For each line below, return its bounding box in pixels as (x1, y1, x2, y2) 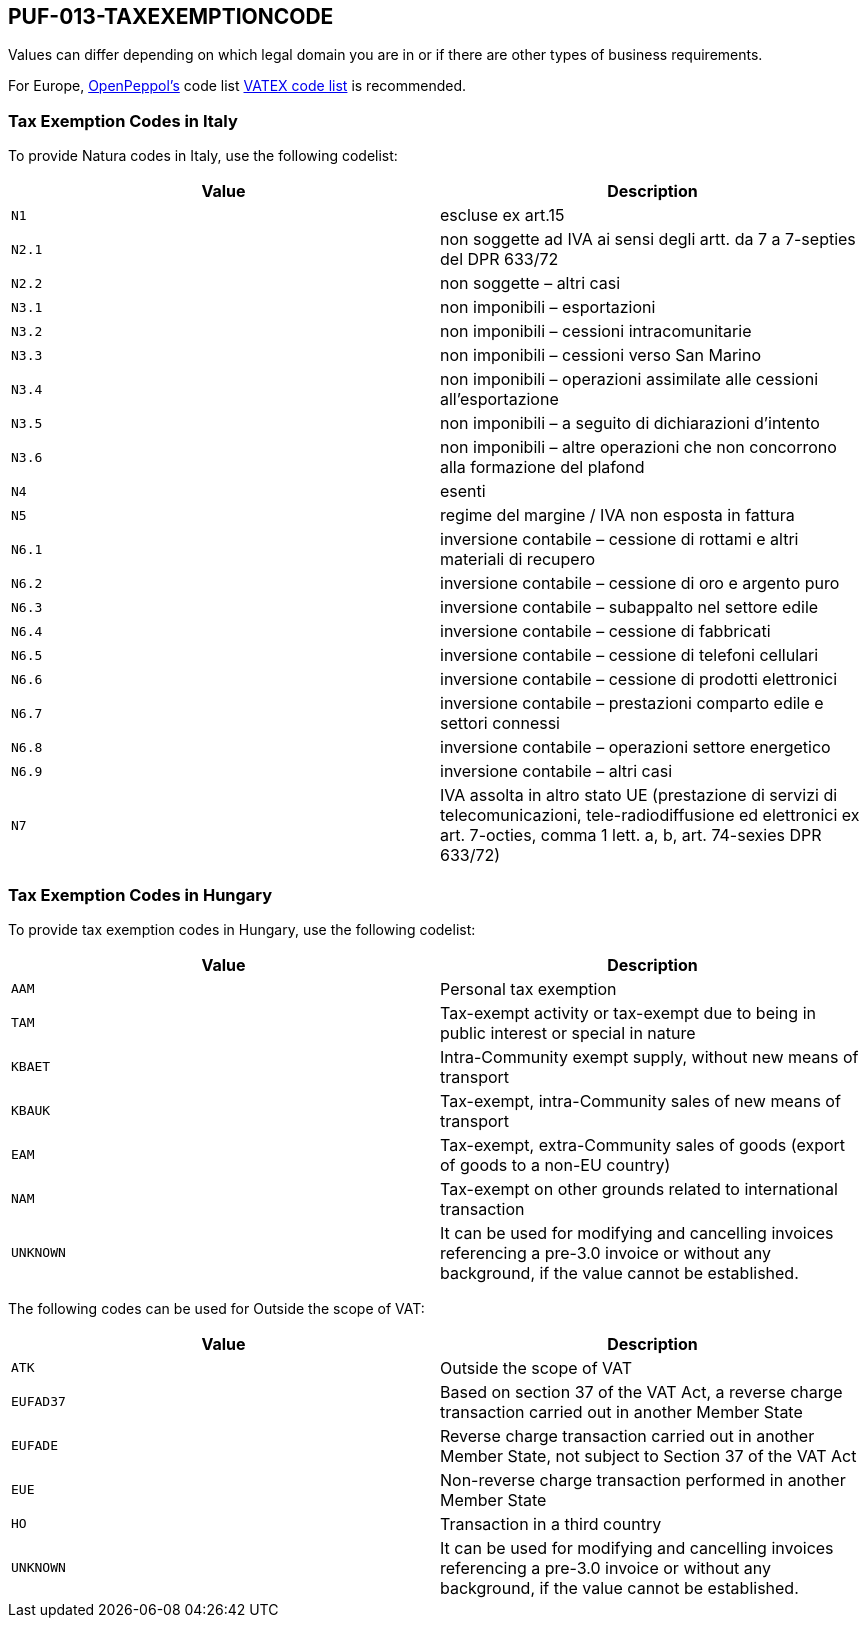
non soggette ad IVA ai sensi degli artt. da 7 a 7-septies (440, 229, 856, 250)
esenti (440, 481, 486, 502)
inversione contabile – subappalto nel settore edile (440, 597, 819, 618)
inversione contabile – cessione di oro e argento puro (440, 573, 840, 594)
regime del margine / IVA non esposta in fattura (440, 505, 795, 526)
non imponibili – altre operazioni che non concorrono (440, 437, 837, 458)
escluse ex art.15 (440, 205, 565, 226)
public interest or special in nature (440, 1022, 696, 1043)
